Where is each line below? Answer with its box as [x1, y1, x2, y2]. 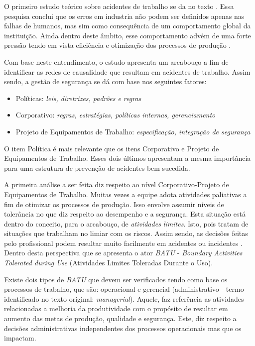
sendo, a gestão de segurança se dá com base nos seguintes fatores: [4, 76, 207, 87]
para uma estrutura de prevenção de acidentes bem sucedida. [4, 162, 190, 173]
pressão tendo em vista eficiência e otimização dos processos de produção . [4, 40, 231, 50]
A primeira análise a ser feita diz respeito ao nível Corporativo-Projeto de [4, 179, 229, 190]
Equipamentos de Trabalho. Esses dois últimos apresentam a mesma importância [4, 153, 251, 163]
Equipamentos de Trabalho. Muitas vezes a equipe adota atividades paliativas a [4, 189, 247, 199]
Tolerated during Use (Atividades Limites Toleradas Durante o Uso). [4, 257, 213, 268]
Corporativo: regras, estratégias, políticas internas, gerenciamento [15, 110, 216, 120]
